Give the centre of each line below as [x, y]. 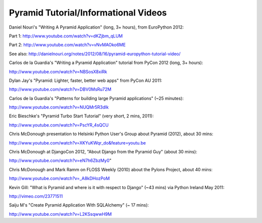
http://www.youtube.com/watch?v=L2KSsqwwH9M [60, 214]
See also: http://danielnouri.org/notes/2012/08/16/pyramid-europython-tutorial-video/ [95, 54]
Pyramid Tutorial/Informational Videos [88, 13]
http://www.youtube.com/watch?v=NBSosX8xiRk [58, 72]
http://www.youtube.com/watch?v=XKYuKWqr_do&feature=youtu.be [77, 143]
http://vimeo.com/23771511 [36, 196]
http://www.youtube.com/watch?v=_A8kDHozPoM [59, 178]
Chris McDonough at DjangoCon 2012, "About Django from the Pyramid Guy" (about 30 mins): [103, 152]
